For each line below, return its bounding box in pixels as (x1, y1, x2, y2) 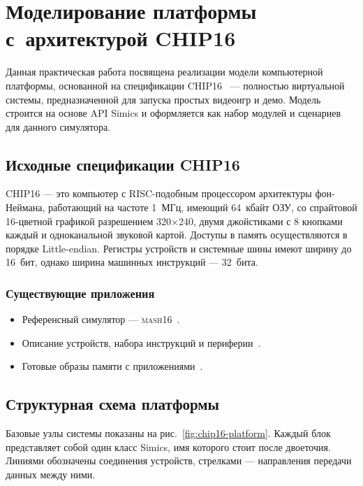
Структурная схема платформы (6, 393, 219, 415)
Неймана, (6, 200, 45, 215)
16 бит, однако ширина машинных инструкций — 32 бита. (6, 255, 258, 269)
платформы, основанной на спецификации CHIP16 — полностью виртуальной (6, 78, 345, 92)
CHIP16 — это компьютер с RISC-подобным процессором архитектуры (6, 186, 312, 201)
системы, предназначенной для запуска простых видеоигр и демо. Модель (6, 92, 321, 106)
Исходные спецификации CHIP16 (6, 153, 240, 175)
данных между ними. (6, 467, 96, 482)
